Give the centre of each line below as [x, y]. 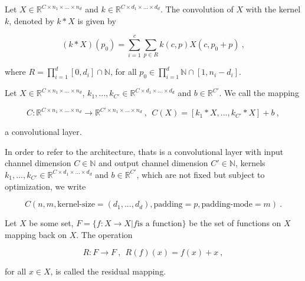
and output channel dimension [153, 163]
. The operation [104, 234]
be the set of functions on [235, 223]
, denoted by [32, 20]
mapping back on [36, 234]
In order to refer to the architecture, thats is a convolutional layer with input [144, 151]
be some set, [51, 223]
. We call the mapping [259, 93]
